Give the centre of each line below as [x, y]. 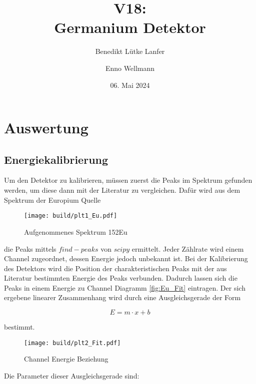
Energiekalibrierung [56, 159]
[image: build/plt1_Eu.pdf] [71, 216]
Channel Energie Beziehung [66, 359]
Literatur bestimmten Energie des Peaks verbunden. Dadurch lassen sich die [121, 278]
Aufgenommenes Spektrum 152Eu [76, 231]
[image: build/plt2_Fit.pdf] [72, 343]
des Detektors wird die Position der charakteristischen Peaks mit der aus [115, 268]
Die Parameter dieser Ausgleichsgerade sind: [72, 375]
